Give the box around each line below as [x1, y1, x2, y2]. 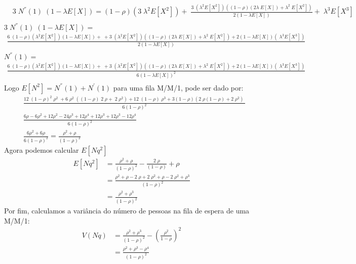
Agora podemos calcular [4, 144, 79, 155]
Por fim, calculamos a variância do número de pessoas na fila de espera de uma [4, 205, 250, 216]
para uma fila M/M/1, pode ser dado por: [113, 82, 244, 93]
